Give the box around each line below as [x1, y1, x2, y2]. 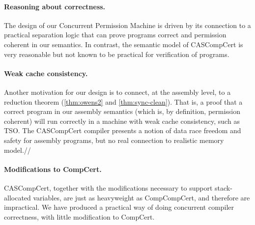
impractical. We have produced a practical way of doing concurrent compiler [4, 202, 234, 212]
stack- [215, 182, 232, 193]
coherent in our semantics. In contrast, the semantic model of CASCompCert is [4, 39, 243, 49]
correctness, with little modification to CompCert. [4, 211, 155, 222]
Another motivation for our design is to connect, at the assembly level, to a [4, 86, 231, 97]
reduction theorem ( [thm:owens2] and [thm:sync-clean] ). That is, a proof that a [4, 96, 243, 107]
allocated [4, 192, 31, 202]
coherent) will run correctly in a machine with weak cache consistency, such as [4, 115, 240, 126]
